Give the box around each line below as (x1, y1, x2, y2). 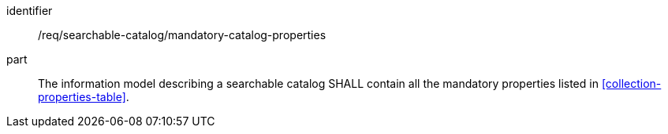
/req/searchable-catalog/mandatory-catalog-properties (38, 28, 327, 42)
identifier (6, 4, 53, 17)
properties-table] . (38, 90, 129, 103)
